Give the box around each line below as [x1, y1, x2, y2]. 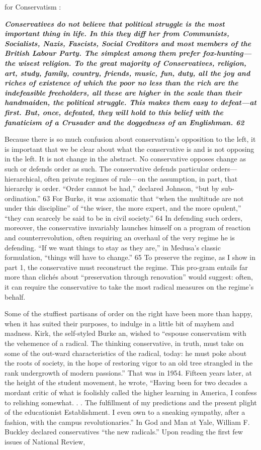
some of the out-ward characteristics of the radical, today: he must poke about [5, 347, 247, 358]
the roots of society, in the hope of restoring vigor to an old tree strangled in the [5, 357, 253, 368]
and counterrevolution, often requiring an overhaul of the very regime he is [5, 232, 235, 243]
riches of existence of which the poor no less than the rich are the [5, 77, 238, 88]
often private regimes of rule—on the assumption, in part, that [44, 173, 238, 184]
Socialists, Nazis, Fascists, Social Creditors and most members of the [5, 38, 251, 48]
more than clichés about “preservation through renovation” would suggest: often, [5, 272, 253, 282]
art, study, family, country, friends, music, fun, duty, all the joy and [5, 67, 250, 78]
